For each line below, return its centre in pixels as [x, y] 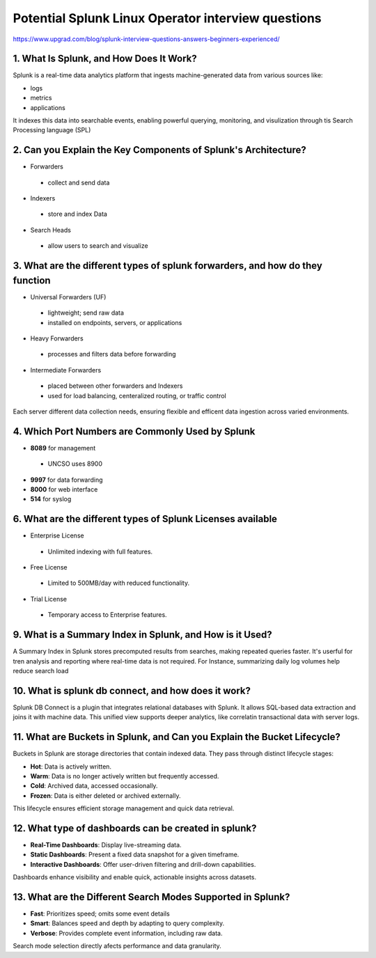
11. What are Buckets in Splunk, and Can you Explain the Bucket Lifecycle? [177, 737]
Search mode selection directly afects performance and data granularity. [117, 946]
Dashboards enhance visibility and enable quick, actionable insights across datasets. [135, 877]
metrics [41, 98]
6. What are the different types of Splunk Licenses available [145, 519]
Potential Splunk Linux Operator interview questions [167, 18]
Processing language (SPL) [52, 130]
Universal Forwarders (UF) [68, 297]
